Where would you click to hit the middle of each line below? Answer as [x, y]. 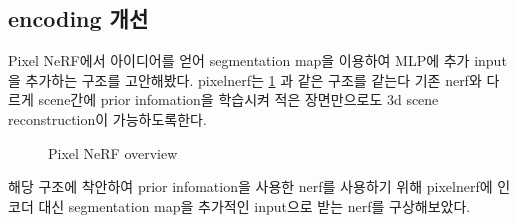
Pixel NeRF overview [113, 152]
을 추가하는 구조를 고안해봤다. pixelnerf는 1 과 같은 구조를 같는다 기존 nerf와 [245, 79]
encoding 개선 [78, 18]
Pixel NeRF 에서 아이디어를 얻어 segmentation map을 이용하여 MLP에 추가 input [257, 60]
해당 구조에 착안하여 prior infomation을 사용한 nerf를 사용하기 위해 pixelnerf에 [250, 186]
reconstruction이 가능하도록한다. [107, 118]
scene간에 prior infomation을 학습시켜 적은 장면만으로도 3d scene [238, 99]
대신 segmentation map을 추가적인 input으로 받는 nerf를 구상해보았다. [254, 205]
